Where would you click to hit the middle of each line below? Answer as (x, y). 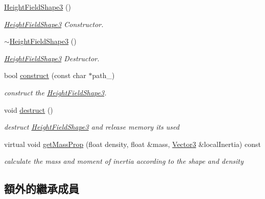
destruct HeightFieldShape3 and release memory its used (92, 127)
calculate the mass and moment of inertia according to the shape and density (124, 161)
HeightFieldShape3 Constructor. (54, 24)
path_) (103, 75)
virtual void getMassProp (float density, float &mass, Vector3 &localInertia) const (132, 144)
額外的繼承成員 (42, 189)
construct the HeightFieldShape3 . (55, 92)
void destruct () (29, 109)
